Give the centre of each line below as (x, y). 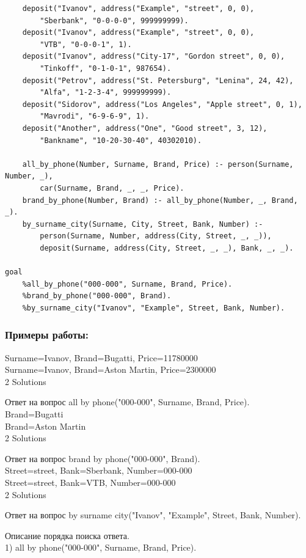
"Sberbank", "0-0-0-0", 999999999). (114, 20)
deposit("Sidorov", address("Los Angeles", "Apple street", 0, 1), (162, 104)
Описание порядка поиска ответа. (67, 535)
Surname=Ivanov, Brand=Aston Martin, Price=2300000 (111, 369)
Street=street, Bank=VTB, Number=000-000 (90, 482)
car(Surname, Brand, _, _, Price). (112, 188)
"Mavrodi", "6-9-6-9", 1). (95, 116)
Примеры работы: (47, 335)
